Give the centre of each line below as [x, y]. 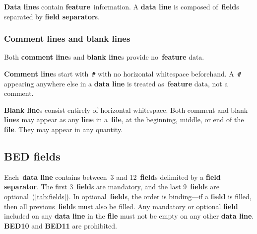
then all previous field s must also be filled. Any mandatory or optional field [121, 206]
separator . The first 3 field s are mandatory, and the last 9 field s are [112, 187]
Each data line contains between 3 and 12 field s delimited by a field [112, 177]
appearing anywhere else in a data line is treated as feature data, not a [116, 83]
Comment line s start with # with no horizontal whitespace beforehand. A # [123, 74]
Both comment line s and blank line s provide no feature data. [104, 57]
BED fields [32, 156]
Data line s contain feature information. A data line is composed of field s [122, 6]
